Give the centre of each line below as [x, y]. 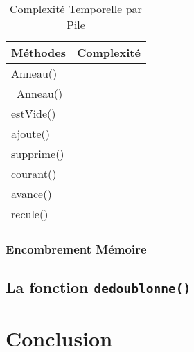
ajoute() [31, 133]
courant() [34, 174]
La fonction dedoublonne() [98, 287]
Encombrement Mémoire [76, 248]
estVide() [34, 113]
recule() [30, 214]
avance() [32, 194]
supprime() [38, 153]
